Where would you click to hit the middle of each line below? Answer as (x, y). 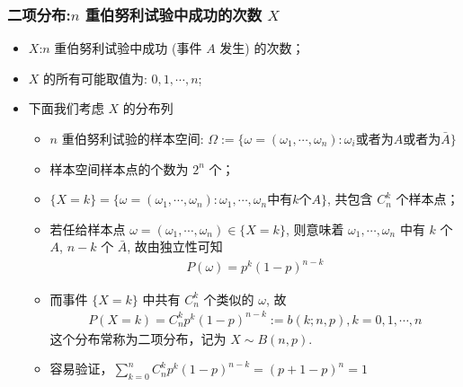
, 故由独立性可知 (175, 246)
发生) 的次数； (262, 48)
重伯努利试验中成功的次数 (174, 14)
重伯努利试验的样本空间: (133, 138)
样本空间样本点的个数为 (119, 168)
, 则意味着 (315, 229)
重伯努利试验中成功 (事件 (128, 48)
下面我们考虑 (66, 108)
